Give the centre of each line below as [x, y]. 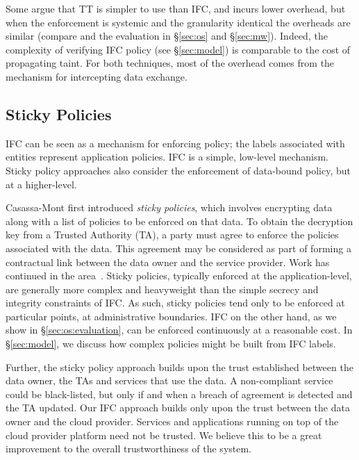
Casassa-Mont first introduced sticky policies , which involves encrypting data [169, 207]
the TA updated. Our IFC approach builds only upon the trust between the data [178, 408]
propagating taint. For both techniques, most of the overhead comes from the [170, 63]
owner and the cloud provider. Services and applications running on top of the [172, 421]
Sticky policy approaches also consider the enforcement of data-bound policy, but [178, 170]
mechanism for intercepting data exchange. [97, 76]
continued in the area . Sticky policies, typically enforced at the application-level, [179, 276]
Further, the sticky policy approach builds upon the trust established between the [179, 367]
